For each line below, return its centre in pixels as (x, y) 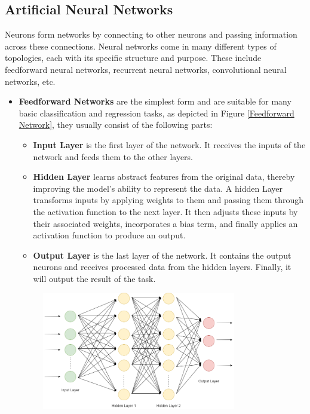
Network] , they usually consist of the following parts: (116, 125)
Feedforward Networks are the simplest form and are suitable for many (155, 101)
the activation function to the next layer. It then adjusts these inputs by (165, 211)
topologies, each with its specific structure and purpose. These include (133, 58)
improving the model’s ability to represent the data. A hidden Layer (158, 188)
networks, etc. (30, 81)
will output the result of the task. (94, 278)
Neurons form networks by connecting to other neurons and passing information (151, 34)
